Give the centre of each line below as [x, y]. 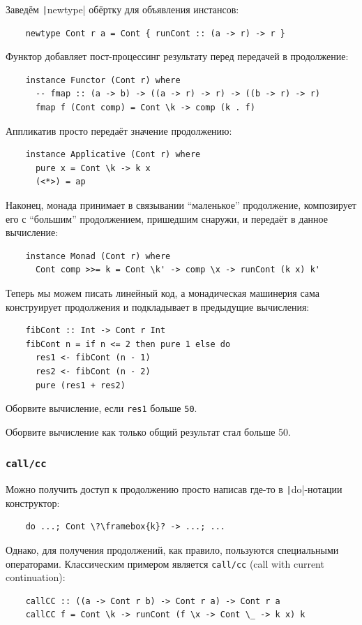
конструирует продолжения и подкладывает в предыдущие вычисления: [158, 306]
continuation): [36, 577]
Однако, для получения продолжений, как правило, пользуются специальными [172, 550]
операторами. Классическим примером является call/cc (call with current [165, 563]
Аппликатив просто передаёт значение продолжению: [119, 130]
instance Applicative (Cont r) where [113, 155]
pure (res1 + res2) [80, 385]
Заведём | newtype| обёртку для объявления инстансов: [122, 9]
